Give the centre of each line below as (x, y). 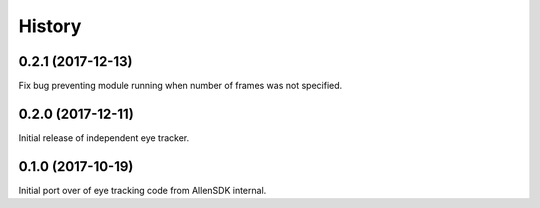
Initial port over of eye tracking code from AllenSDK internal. (142, 190)
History (50, 26)
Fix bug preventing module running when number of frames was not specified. (180, 86)
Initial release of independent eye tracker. (104, 137)
